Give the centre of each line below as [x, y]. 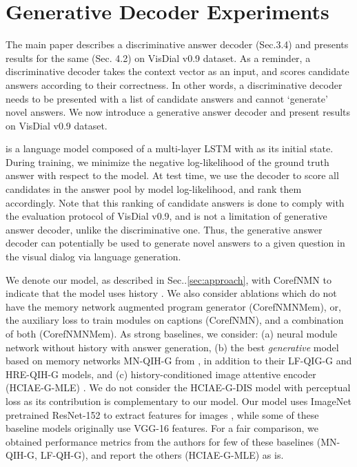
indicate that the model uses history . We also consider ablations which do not [171, 293]
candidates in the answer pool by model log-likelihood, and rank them [154, 189]
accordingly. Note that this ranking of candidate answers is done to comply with [175, 202]
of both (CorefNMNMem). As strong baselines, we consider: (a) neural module [172, 333]
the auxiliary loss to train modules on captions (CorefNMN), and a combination [175, 320]
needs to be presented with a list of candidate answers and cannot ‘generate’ [167, 98]
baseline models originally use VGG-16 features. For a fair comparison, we [162, 428]
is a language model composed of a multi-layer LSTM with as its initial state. [170, 148]
